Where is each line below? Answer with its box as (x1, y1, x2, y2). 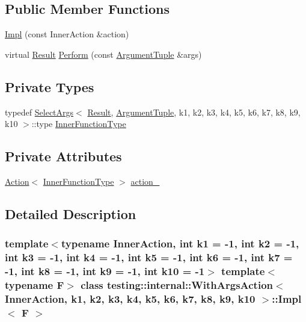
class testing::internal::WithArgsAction (81, 277, 274, 293)
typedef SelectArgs (5, 105, 74, 118)
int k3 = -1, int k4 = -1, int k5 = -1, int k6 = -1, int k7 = (5, 250, 293, 265)
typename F (5, 277, 64, 293)
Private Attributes (5, 147, 122, 166)
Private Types (5, 77, 94, 96)
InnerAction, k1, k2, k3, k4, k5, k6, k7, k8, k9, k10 (5, 291, 256, 306)
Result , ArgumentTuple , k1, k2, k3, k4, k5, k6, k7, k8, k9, (87, 105, 301, 118)
